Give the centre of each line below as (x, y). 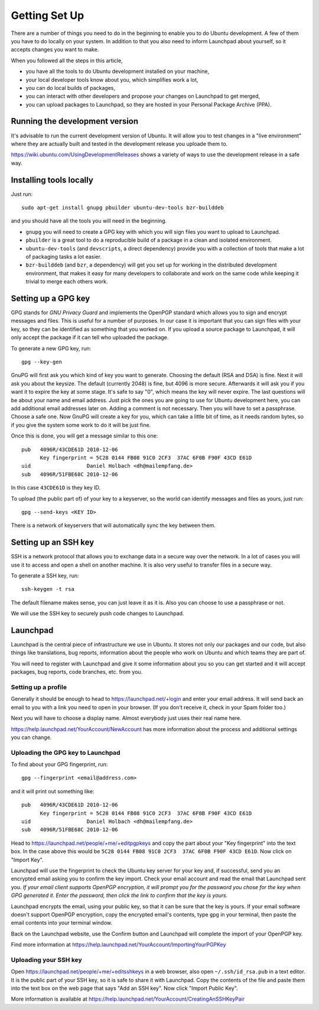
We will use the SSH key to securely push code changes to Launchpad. (97, 613)
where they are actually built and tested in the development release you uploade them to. (119, 144)
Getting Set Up (48, 15)
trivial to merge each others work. (67, 282)
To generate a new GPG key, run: (51, 348)
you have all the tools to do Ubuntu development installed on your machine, (118, 72)
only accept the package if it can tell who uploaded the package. (90, 337)
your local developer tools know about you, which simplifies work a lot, (112, 79)
